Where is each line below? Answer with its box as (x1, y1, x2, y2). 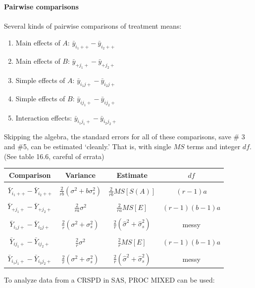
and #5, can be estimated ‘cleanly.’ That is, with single (4, 141, 171, 152)
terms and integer (187, 141, 241, 152)
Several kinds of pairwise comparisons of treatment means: (4, 21, 182, 31)
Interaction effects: (15, 112, 72, 123)
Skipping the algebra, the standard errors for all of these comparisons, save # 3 (4, 131, 245, 142)
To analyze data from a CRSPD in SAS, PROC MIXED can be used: (4, 275, 215, 285)
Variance (65, 169, 96, 180)
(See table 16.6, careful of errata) (4, 151, 104, 161)
